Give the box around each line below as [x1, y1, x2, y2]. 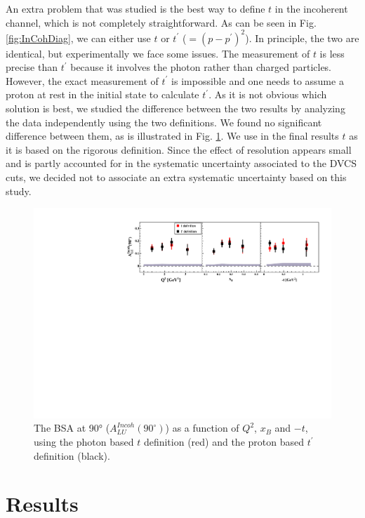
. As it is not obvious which [208, 87, 327, 102]
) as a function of [165, 420, 239, 435]
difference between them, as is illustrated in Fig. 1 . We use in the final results [6, 128, 339, 143]
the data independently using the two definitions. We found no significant [6, 114, 322, 129]
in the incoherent [274, 1, 348, 15]
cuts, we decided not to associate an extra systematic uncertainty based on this [6, 170, 347, 185]
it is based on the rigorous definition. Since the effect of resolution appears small [6, 142, 352, 157]
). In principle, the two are [245, 30, 359, 45]
